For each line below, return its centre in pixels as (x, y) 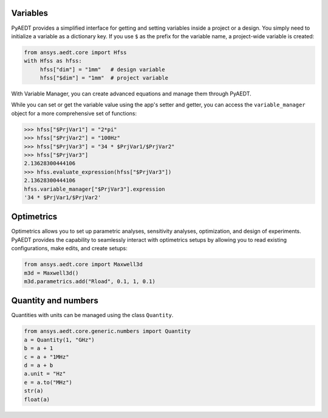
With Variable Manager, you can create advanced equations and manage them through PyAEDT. (131, 94)
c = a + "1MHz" (46, 357)
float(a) (37, 399)
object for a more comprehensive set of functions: (74, 113)
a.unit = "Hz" (45, 374)
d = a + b (39, 365)
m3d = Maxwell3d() (51, 273)
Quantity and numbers (55, 301)
